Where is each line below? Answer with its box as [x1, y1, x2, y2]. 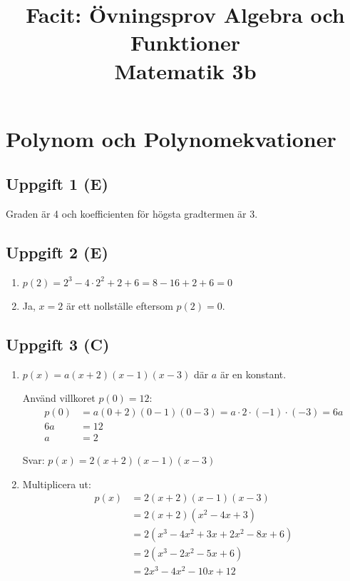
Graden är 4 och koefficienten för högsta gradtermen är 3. [6, 206, 258, 221]
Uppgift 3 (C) [6, 333, 110, 355]
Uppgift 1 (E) [6, 173, 108, 195]
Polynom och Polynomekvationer [6, 123, 336, 153]
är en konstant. [220, 366, 287, 381]
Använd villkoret [22, 390, 96, 405]
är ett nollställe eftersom [66, 298, 173, 313]
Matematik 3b [114, 56, 257, 85]
